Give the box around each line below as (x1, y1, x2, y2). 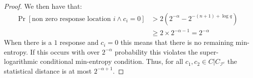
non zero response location (32, 15, 111, 22)
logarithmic (4, 56, 38, 66)
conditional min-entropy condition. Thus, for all (40, 56, 184, 66)
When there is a (4, 37, 52, 47)
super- (200, 46, 219, 57)
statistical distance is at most (4, 65, 92, 76)
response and (60, 37, 99, 47)
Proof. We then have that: (4, 1, 82, 11)
